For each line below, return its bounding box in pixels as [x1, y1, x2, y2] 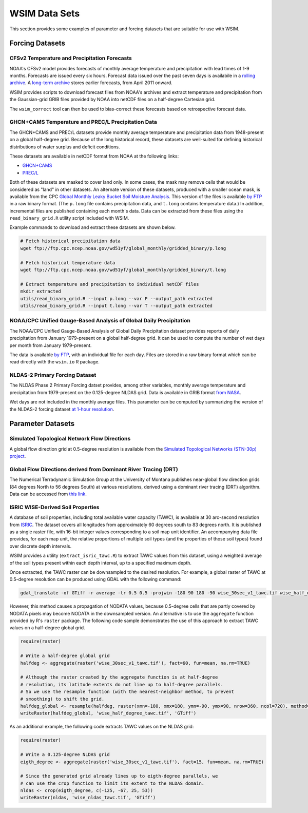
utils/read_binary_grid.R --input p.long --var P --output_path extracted [20, 296, 213, 301]
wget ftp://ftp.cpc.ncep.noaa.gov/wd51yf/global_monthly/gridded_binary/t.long [20, 267, 226, 273]
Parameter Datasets [9, 419, 75, 428]
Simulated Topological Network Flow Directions [9, 435, 131, 442]
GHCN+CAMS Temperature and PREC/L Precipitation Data [9, 119, 158, 126]
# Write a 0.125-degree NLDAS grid [20, 752, 110, 758]
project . [9, 453, 26, 459]
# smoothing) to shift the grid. [20, 696, 105, 702]
